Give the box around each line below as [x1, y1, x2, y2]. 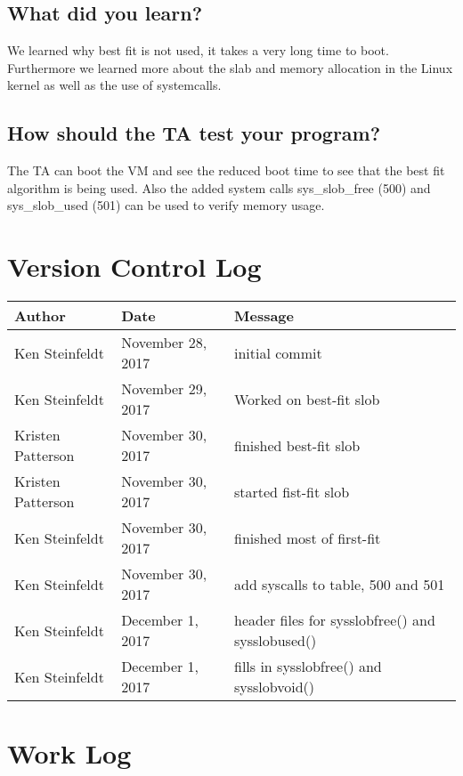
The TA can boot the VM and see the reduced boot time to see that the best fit [7, 161, 445, 180]
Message [233, 305, 294, 327]
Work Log [7, 735, 132, 772]
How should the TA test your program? [7, 119, 381, 147]
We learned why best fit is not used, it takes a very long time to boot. [7, 41, 389, 60]
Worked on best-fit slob [233, 388, 380, 409]
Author [14, 305, 66, 327]
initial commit [233, 342, 322, 363]
